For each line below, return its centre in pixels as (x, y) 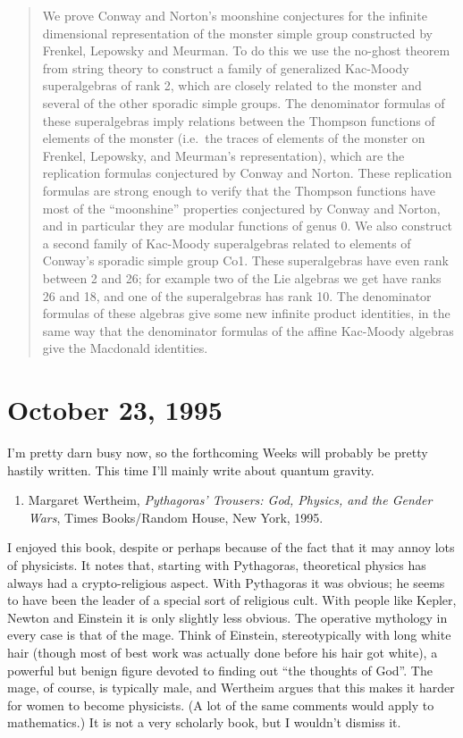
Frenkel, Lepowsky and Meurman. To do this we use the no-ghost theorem (246, 50)
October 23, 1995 (115, 410)
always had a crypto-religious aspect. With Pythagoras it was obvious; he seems (226, 582)
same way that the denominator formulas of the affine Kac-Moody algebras (248, 330)
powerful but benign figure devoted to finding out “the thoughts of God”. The (220, 670)
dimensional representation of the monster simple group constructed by (237, 33)
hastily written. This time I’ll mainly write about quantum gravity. (191, 470)
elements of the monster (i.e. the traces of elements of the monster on (234, 138)
